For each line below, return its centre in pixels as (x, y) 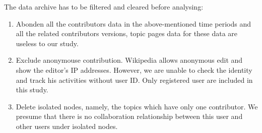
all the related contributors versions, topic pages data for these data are (127, 33)
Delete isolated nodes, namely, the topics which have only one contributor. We (137, 106)
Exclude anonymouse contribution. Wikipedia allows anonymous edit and (129, 60)
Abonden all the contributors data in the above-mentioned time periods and (133, 23)
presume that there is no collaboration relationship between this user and (129, 116)
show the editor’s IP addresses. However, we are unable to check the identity (134, 70)
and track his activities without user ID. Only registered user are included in (134, 80)
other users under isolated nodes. (67, 126)
